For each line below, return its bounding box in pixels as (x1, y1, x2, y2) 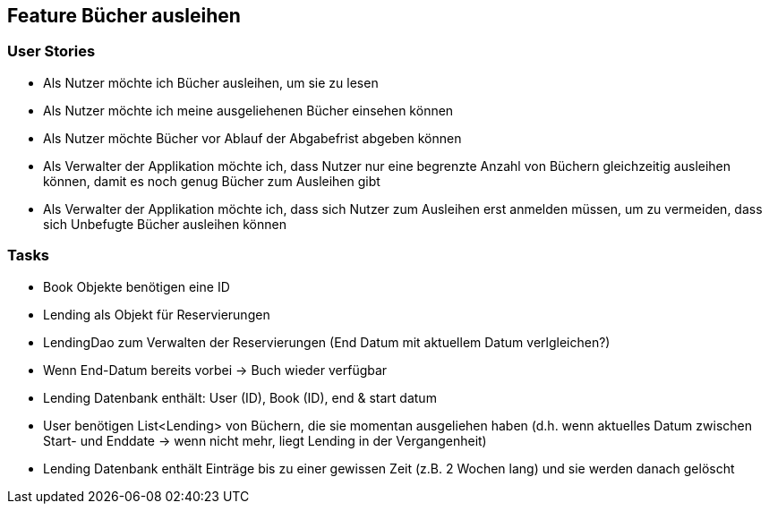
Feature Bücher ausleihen (7, 4, 241, 27)
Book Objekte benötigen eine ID (43, 278, 230, 294)
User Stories (7, 42, 96, 61)
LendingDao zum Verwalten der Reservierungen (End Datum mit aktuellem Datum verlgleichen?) (43, 334, 611, 350)
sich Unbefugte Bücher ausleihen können (43, 216, 286, 232)
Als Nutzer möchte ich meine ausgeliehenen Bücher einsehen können (43, 102, 454, 118)
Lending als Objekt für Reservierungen (43, 306, 270, 322)
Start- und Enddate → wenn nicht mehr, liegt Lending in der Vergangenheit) (43, 432, 487, 448)
